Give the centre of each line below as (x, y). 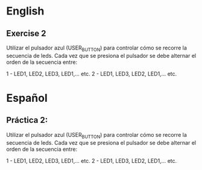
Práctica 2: (27, 120)
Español (27, 98)
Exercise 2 (26, 33)
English (25, 11)
